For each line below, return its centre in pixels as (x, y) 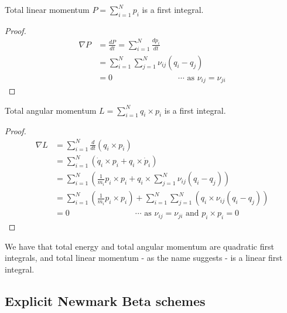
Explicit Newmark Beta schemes (105, 300)
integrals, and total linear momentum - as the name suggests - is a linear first (144, 258)
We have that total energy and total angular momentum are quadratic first (139, 246)
